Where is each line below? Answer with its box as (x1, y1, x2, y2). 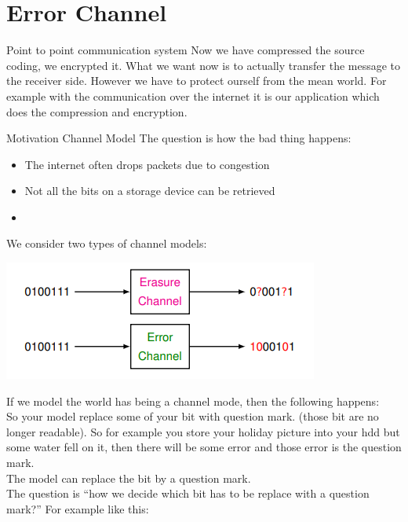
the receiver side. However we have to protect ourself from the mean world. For (6, 72, 387, 89)
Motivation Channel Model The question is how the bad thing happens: (6, 130, 352, 146)
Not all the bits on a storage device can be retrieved (24, 182, 275, 199)
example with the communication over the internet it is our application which (6, 87, 380, 104)
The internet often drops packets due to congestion (24, 156, 270, 172)
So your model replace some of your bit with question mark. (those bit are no (6, 408, 379, 425)
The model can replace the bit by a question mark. (6, 469, 251, 486)
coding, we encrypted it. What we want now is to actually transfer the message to (6, 57, 401, 73)
